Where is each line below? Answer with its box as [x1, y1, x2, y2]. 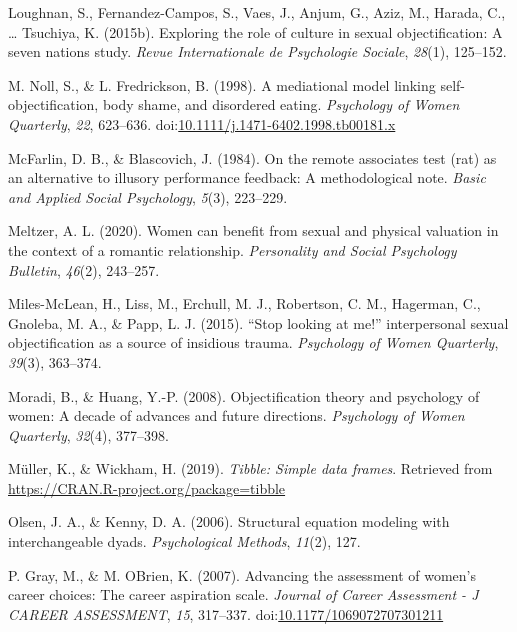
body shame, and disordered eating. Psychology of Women [102, 94, 460, 115]
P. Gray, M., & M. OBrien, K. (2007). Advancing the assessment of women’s [8, 564, 476, 585]
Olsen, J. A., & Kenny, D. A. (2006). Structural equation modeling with [8, 511, 450, 532]
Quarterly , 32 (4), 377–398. [8, 424, 169, 445]
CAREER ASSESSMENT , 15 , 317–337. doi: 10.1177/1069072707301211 [8, 603, 444, 624]
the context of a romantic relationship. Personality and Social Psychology [8, 239, 457, 260]
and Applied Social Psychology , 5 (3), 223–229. [8, 186, 288, 207]
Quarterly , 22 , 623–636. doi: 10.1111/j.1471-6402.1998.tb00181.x [8, 113, 396, 134]
